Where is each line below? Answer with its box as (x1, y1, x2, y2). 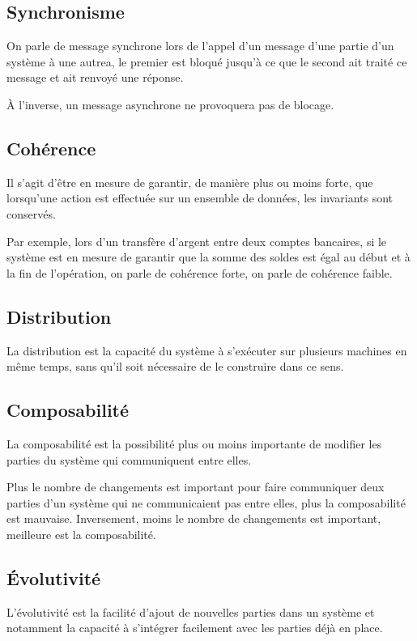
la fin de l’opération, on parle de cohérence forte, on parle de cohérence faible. (6, 264, 393, 281)
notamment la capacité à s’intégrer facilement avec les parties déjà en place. (6, 619, 383, 636)
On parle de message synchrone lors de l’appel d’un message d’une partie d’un (6, 37, 394, 54)
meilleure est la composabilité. (6, 525, 156, 542)
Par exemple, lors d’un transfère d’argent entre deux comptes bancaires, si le (6, 232, 387, 249)
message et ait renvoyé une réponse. (6, 69, 184, 86)
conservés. (6, 205, 56, 222)
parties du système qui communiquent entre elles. (6, 451, 252, 468)
